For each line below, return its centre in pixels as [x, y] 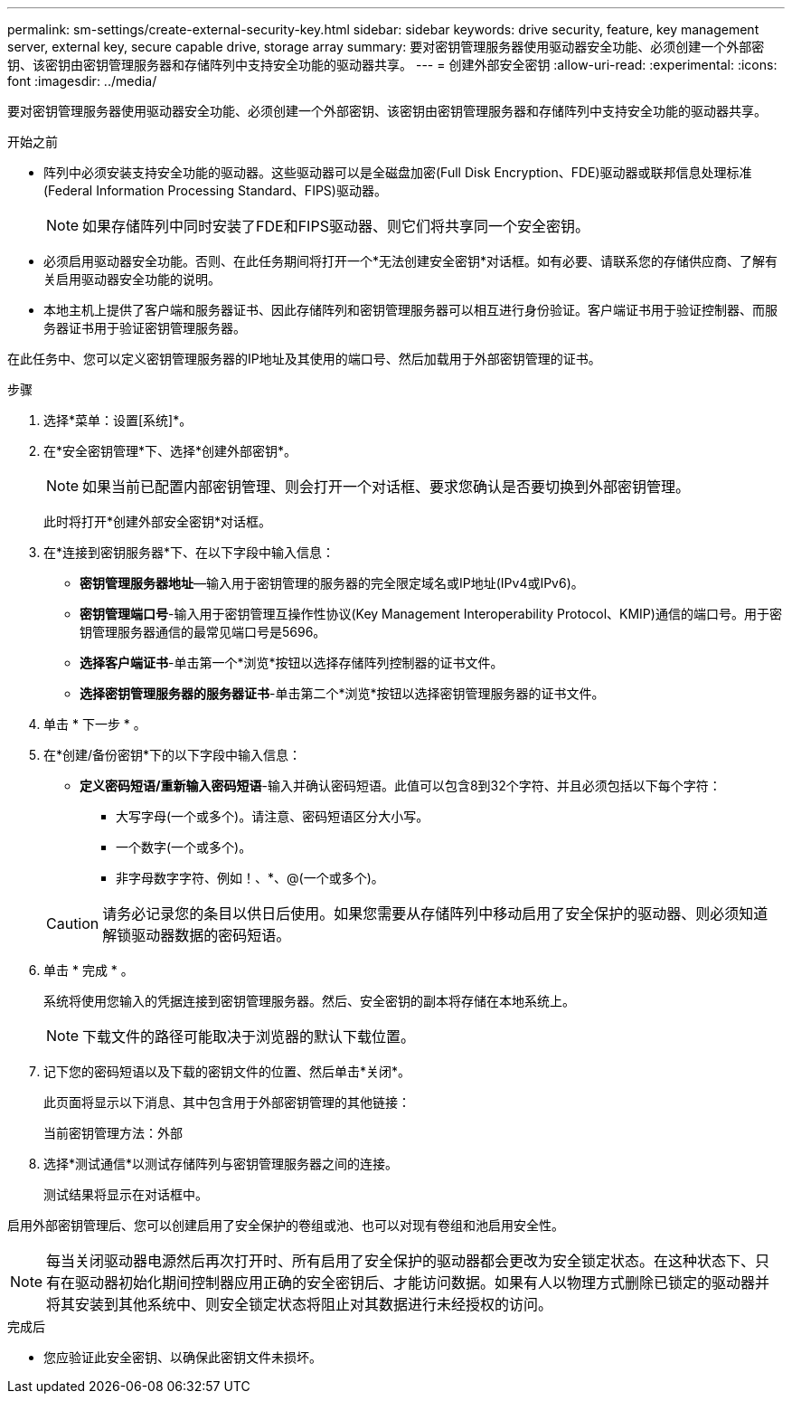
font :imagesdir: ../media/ [82, 81]
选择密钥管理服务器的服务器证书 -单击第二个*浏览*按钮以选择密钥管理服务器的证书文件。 [342, 693]
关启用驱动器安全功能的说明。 [132, 279]
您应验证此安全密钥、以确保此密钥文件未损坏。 [183, 1357]
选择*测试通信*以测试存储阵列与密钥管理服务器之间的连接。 [221, 1164]
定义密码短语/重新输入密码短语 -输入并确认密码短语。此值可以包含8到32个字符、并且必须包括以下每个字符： [401, 786]
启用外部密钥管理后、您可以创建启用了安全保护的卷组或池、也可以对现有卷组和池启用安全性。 [286, 1225]
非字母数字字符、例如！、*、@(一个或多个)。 [250, 878]
